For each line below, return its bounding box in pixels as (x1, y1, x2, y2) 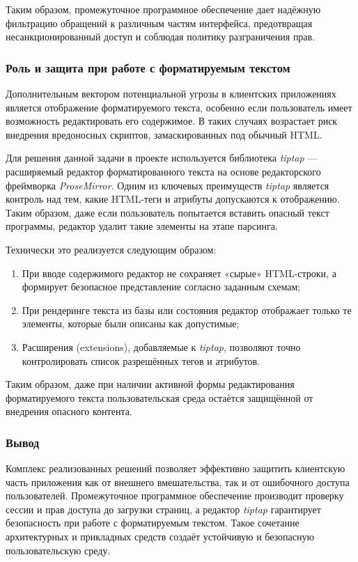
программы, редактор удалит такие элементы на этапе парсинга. (6, 219, 278, 233)
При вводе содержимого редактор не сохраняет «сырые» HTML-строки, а (22, 265, 336, 280)
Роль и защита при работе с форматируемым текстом (6, 58, 290, 76)
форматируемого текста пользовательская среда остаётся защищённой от (6, 390, 313, 405)
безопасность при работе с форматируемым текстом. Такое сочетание (6, 515, 299, 530)
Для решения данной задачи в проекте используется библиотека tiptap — (6, 150, 318, 165)
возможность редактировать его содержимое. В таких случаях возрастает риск (6, 114, 338, 128)
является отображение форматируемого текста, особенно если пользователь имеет (6, 100, 352, 114)
